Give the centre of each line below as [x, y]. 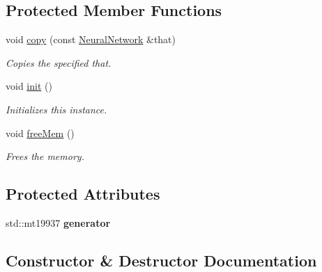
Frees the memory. [45, 156]
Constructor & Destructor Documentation [161, 260]
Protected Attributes [83, 194]
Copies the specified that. [59, 62]
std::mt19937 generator [58, 222]
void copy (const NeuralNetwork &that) [91, 39]
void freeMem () [40, 133]
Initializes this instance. [56, 109]
